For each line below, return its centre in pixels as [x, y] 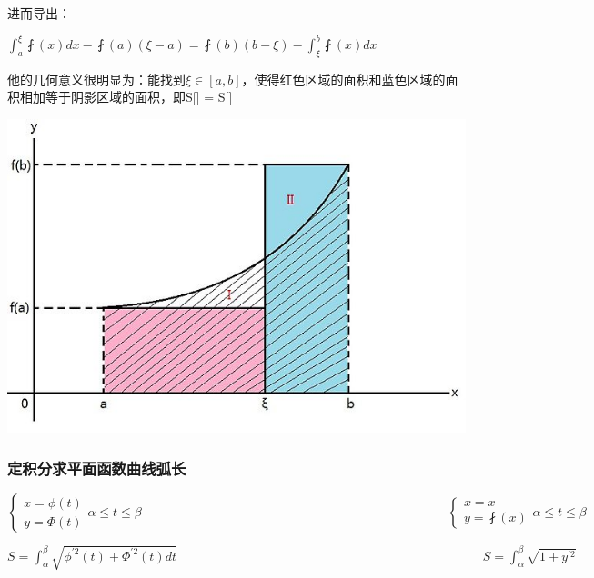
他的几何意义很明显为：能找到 [96, 79]
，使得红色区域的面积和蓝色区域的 [343, 79]
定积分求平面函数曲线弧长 [97, 468]
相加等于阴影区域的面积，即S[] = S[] [126, 97]
